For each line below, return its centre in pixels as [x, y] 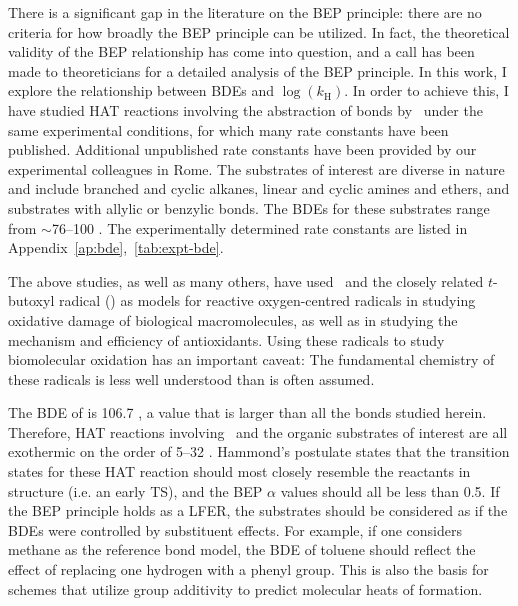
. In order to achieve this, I [426, 90]
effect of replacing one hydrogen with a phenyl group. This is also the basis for [248, 569]
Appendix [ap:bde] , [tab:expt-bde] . [116, 247]
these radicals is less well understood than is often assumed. [191, 378]
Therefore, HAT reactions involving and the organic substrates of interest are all [258, 431]
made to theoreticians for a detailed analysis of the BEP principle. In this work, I [257, 70]
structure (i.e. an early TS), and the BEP [135, 490]
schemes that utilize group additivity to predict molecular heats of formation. [245, 588]
